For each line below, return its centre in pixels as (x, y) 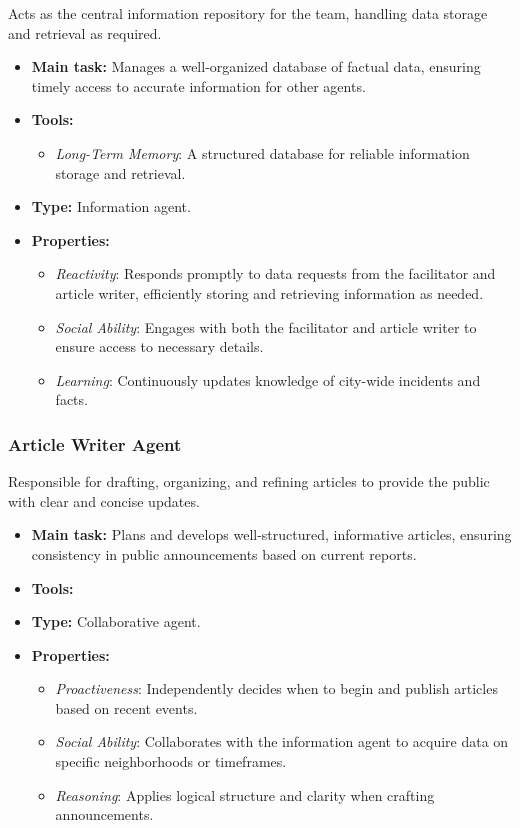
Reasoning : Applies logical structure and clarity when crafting (245, 794)
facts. (71, 399)
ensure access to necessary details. (159, 346)
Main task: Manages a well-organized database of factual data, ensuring (256, 66)
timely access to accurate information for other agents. (198, 85)
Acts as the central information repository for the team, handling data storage (248, 13)
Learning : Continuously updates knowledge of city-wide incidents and (268, 379)
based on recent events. (126, 707)
